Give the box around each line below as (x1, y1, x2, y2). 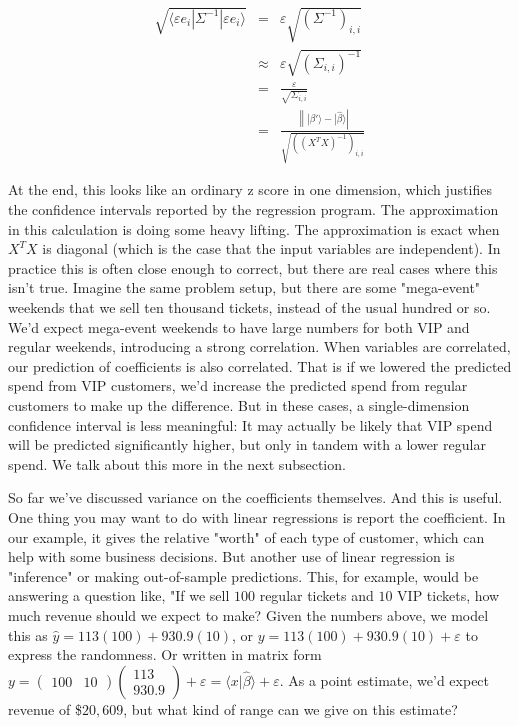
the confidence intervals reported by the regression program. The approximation (8, 199, 499, 220)
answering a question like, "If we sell (8, 585, 230, 606)
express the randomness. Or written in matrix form (8, 644, 322, 665)
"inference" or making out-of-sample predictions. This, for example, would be (8, 565, 479, 586)
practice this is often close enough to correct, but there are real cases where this (8, 257, 498, 278)
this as (8, 624, 48, 645)
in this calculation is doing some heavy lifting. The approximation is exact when (8, 218, 500, 239)
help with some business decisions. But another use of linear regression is (8, 546, 455, 567)
